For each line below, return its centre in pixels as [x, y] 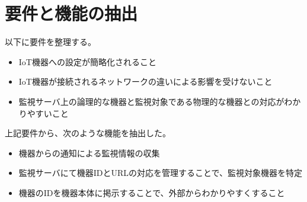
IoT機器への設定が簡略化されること [87, 61]
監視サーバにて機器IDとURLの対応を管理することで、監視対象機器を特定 [160, 173]
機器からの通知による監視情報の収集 [89, 153]
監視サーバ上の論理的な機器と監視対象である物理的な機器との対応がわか [160, 101]
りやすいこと [44, 113]
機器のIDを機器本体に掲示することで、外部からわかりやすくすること [152, 192]
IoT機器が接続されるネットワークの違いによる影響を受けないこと [145, 81]
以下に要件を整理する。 [50, 42]
